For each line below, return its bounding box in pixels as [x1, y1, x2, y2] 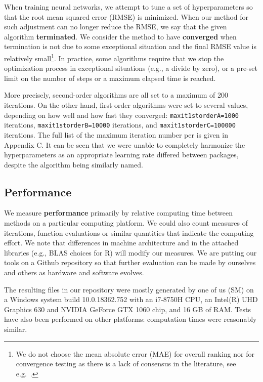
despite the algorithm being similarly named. [4, 159, 143, 169]
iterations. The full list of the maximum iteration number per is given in [4, 129, 228, 140]
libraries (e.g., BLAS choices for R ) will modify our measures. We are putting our [4, 247, 257, 258]
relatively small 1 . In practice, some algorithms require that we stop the [4, 51, 224, 63]
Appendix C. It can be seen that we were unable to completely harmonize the [4, 139, 245, 150]
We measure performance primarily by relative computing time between [4, 207, 233, 218]
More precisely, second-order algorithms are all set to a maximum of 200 [4, 90, 229, 100]
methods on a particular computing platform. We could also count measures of [4, 218, 248, 228]
